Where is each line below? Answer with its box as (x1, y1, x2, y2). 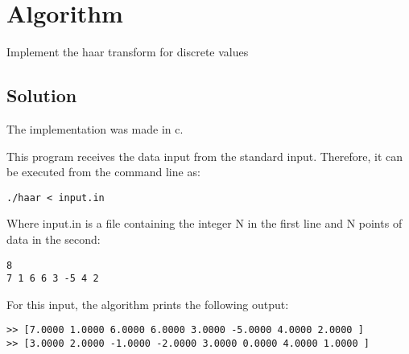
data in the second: (6, 230, 101, 247)
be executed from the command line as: (6, 163, 200, 180)
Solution (6, 83, 77, 108)
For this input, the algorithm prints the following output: (6, 295, 289, 312)
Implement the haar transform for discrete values (6, 43, 249, 60)
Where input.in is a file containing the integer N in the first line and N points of (6, 215, 403, 232)
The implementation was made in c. (6, 120, 184, 137)
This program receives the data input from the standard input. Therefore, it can (6, 147, 403, 164)
